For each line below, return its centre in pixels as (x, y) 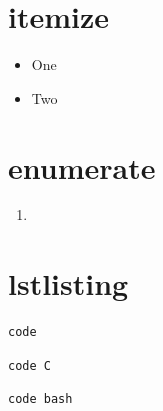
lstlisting (68, 283)
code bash (40, 399)
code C (29, 365)
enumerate (82, 166)
